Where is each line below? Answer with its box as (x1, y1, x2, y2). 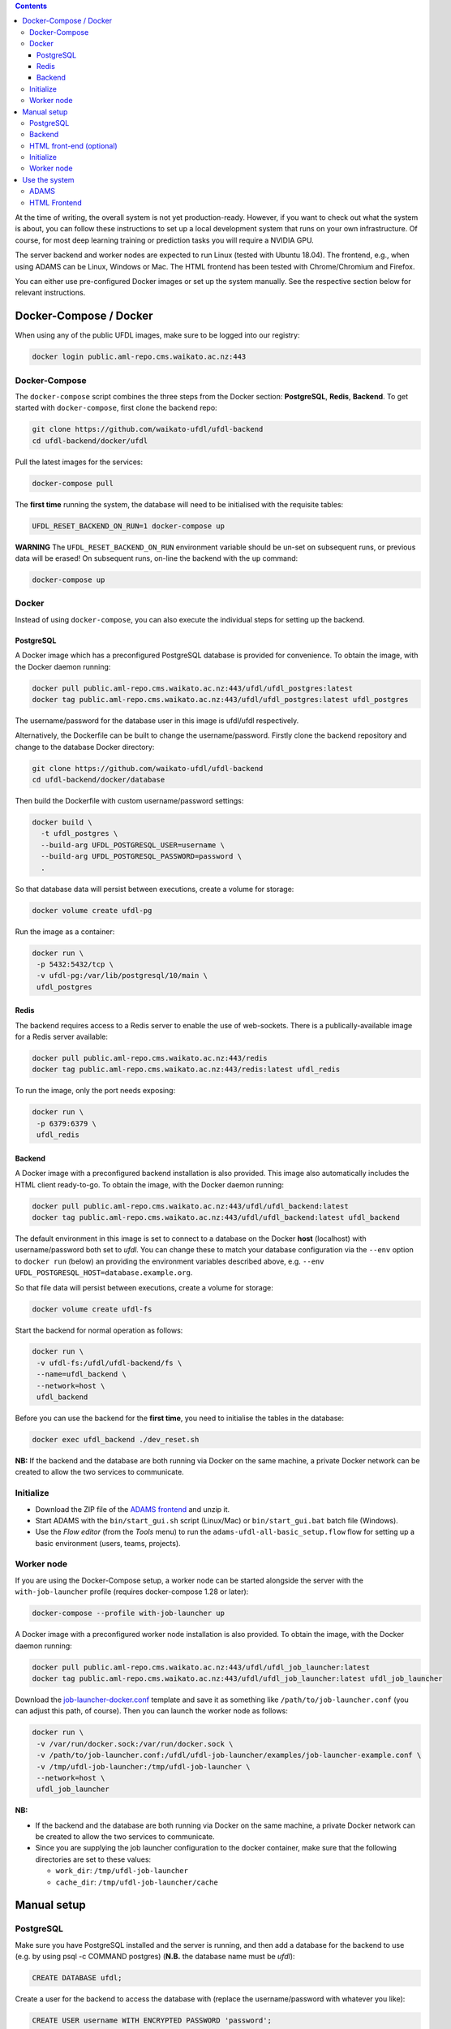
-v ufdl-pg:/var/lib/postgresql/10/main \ (37, 971, 208, 980)
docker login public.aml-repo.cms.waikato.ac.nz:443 (32, 352, 247, 361)
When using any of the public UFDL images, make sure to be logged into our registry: (15, 330, 300, 340)
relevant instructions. (15, 288, 86, 298)
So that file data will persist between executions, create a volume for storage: (15, 1282, 273, 1292)
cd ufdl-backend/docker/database (32, 775, 165, 785)
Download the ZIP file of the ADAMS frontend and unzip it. (35, 1504, 230, 1514)
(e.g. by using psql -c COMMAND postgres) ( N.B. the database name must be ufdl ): (15, 1952, 295, 1962)
